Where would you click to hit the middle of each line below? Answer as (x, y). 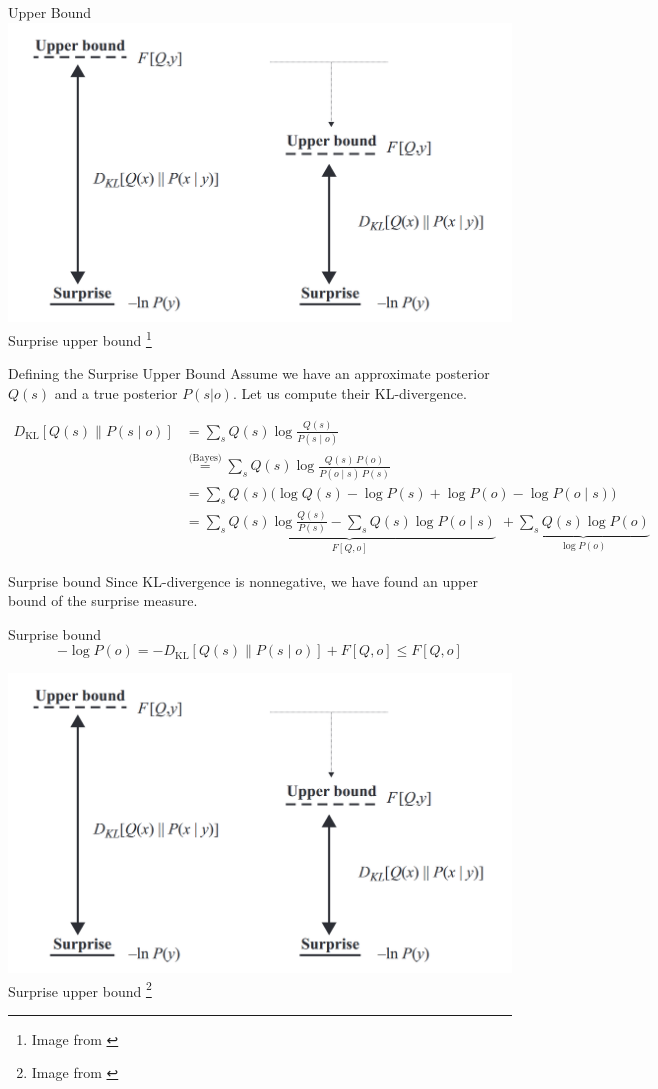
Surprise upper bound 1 (80, 338)
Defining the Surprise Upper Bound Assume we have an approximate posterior (249, 373)
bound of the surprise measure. (103, 600)
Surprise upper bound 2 (80, 989)
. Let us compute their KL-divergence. (349, 392)
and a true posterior (116, 392)
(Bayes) (205, 457)
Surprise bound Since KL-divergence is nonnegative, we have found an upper (243, 580)
